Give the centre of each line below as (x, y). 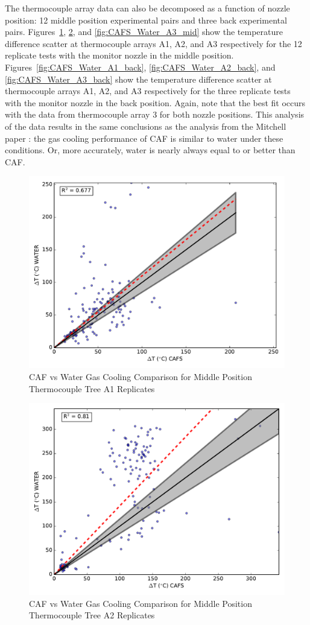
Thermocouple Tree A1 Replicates (92, 388)
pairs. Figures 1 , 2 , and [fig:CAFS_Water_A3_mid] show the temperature (144, 32)
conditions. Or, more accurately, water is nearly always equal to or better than (150, 150)
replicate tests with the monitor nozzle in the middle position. (119, 55)
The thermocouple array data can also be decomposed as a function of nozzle (147, 8)
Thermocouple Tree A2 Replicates (92, 615)
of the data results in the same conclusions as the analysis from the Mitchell (146, 126)
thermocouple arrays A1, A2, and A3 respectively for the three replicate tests (148, 91)
